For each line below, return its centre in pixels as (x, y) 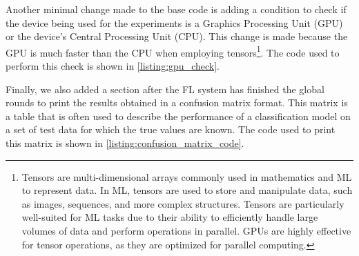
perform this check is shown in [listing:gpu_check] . (113, 66)
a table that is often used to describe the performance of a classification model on (178, 116)
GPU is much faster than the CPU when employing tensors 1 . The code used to (173, 51)
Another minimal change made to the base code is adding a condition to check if (176, 9)
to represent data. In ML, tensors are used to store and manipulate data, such (187, 190)
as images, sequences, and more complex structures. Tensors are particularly (183, 203)
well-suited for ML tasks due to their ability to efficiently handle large (170, 217)
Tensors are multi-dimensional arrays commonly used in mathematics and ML (187, 176)
